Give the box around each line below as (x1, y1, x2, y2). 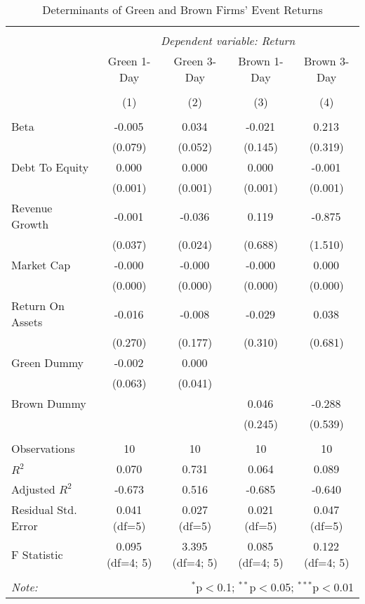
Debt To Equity (11, 159, 89, 175)
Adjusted (11, 481, 55, 497)
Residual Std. (11, 501, 77, 518)
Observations (11, 440, 75, 456)
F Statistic (11, 546, 63, 563)
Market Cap (11, 257, 71, 273)
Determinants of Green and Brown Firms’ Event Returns (42, 1, 323, 18)
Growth (11, 216, 49, 232)
